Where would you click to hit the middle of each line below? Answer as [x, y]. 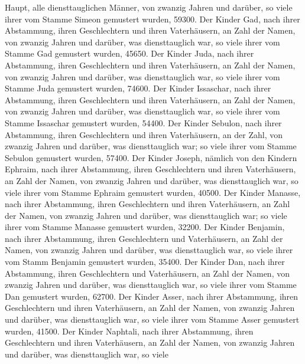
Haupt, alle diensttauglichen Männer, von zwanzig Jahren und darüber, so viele [149, 7]
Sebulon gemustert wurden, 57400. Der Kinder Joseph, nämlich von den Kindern [151, 157]
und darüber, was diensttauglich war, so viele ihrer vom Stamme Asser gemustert [152, 319]
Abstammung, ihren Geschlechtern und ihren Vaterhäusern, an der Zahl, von [144, 134]
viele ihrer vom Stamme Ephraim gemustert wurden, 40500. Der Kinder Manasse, [153, 192]
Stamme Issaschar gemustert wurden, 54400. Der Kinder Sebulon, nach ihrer [143, 122]
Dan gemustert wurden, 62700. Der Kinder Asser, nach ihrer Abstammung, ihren [152, 296]
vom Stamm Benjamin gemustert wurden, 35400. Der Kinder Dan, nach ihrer [145, 262]
